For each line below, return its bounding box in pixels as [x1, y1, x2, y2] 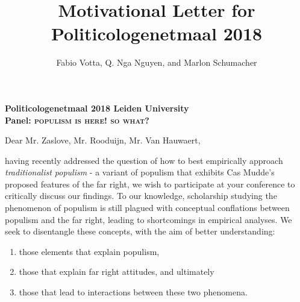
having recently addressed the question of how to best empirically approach [5, 154, 283, 166]
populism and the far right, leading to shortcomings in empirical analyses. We [5, 213, 292, 225]
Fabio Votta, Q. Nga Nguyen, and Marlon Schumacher [56, 56, 257, 69]
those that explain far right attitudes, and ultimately [19, 265, 214, 278]
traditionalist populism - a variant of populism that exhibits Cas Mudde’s [5, 166, 275, 178]
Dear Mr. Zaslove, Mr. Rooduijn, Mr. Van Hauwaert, [5, 134, 201, 146]
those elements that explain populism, [19, 245, 160, 257]
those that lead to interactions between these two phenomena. [19, 286, 248, 298]
